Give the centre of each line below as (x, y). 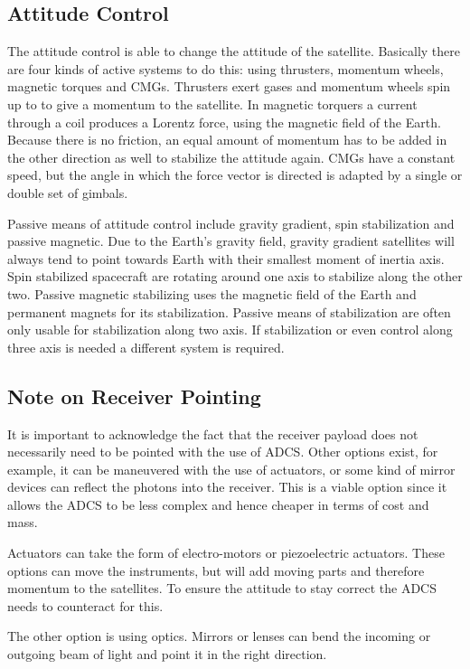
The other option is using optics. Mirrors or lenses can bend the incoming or (219, 636)
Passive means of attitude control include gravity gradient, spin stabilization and (231, 223)
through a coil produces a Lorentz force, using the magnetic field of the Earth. (224, 122)
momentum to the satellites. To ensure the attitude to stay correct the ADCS (222, 588)
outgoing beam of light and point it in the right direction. (167, 654)
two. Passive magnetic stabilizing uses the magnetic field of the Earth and (212, 293)
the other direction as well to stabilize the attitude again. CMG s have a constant (231, 157)
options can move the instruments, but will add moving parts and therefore (216, 570)
